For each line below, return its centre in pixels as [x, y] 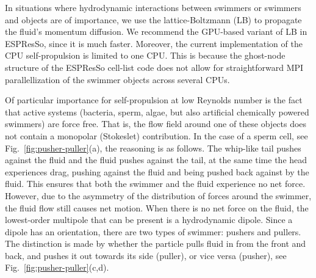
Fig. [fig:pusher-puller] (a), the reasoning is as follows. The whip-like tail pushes [153, 148]
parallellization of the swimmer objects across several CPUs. [117, 79]
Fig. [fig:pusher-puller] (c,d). [57, 267]
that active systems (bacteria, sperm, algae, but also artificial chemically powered [157, 112]
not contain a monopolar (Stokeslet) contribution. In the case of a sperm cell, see [156, 135]
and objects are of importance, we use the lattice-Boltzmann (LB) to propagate [153, 19]
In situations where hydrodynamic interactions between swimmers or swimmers [153, 7]
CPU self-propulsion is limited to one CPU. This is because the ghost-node [145, 55]
